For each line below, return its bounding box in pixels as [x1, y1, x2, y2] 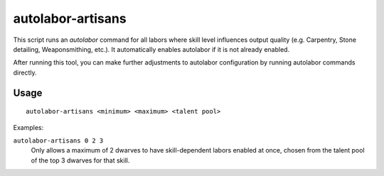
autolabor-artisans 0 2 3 [13, 136, 104, 145]
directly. [13, 68, 37, 77]
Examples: [13, 123, 44, 131]
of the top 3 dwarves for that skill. [31, 156, 130, 165]
